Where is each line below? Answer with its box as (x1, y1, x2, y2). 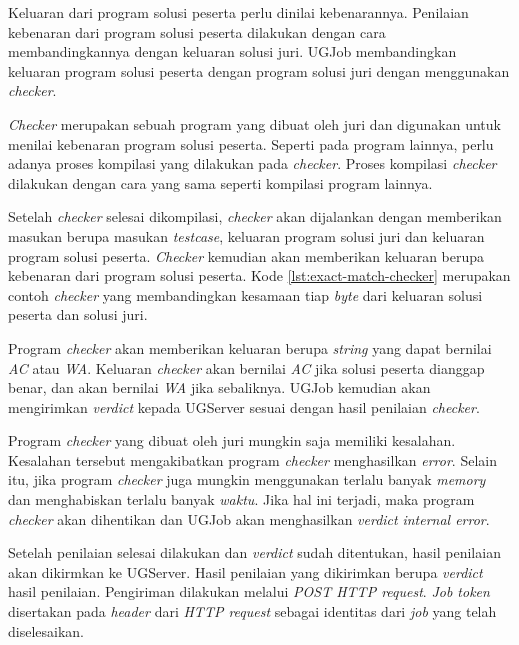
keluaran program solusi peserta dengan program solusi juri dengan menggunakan (8, 60, 510, 81)
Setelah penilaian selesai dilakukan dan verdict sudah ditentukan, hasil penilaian (8, 542, 501, 563)
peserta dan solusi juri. (8, 304, 148, 325)
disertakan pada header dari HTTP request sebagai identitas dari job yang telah (8, 601, 497, 622)
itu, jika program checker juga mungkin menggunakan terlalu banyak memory (8, 469, 486, 490)
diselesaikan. (8, 620, 84, 641)
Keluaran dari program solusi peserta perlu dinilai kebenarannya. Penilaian (8, 2, 469, 22)
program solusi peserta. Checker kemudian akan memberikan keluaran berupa (8, 245, 485, 266)
